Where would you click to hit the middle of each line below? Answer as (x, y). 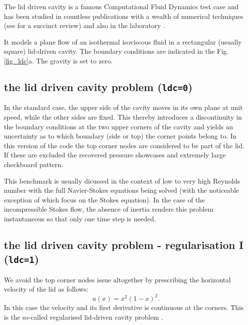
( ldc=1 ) (22, 259)
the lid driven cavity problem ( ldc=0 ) (98, 86)
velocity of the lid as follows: (46, 289)
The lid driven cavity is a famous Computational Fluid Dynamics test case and (121, 6)
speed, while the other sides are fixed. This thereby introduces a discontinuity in (123, 116)
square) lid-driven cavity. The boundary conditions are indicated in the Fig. (116, 51)
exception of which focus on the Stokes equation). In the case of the (104, 199)
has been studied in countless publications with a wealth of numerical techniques (124, 16)
